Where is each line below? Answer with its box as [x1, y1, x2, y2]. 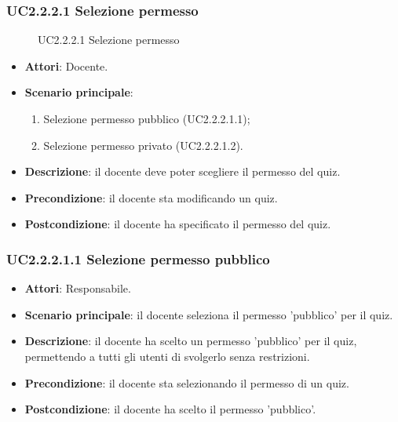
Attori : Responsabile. [24, 280, 131, 296]
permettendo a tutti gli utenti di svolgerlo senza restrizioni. [24, 347, 310, 364]
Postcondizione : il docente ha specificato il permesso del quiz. [24, 216, 331, 232]
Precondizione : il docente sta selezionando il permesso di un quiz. [24, 374, 349, 391]
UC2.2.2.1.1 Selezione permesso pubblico [6, 249, 270, 268]
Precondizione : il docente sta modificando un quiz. [24, 189, 278, 206]
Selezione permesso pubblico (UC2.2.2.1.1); [43, 111, 250, 126]
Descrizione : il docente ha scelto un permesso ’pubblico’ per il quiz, [24, 333, 357, 349]
